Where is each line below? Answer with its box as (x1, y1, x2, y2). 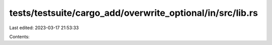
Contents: (9, 34, 30, 40)
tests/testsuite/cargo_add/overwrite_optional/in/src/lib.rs (9, 7, 258, 18)
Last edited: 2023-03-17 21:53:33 (9, 25, 79, 31)
